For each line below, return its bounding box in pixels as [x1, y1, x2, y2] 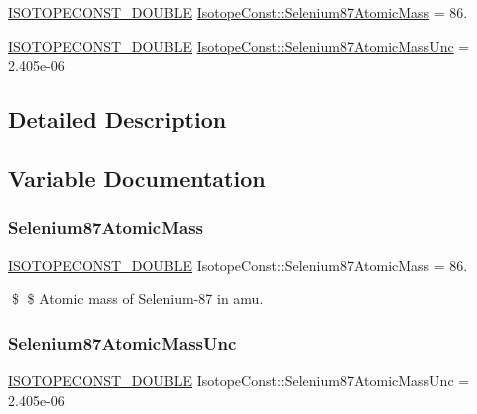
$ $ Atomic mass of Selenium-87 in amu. [11, 288, 264, 309]
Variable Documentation [8, 162, 266, 193]
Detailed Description [8, 104, 227, 135]
